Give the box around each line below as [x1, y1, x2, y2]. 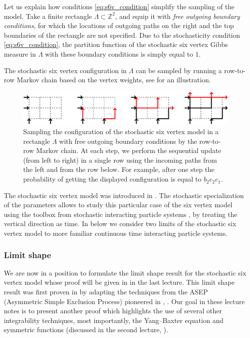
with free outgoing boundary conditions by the [59, 136, 197, 146]
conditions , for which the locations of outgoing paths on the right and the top [4, 20, 234, 31]
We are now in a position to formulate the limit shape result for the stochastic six [4, 267, 247, 277]
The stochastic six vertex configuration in [4, 65, 127, 75]
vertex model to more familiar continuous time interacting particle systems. [4, 228, 228, 238]
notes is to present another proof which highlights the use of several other [4, 306, 222, 316]
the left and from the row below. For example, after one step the [23, 164, 215, 174]
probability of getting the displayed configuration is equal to [23, 174, 202, 184]
